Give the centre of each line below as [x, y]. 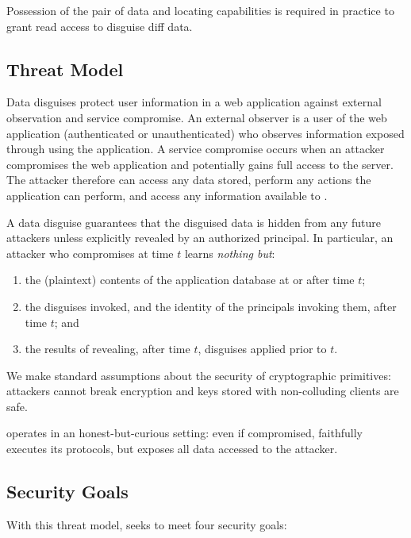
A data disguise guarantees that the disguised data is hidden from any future [194, 222]
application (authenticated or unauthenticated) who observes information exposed [205, 133]
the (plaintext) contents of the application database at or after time [190, 280]
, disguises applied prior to [262, 349]
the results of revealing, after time [108, 349]
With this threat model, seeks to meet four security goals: [147, 524]
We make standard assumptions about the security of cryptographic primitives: [199, 375]
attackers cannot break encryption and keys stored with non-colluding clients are [203, 391]
